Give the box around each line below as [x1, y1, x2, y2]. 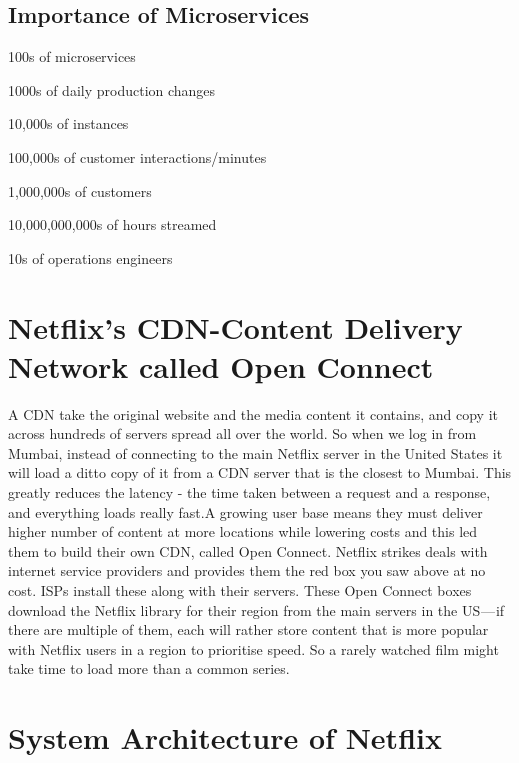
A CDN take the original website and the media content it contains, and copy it [8, 403, 498, 424]
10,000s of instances [8, 113, 129, 134]
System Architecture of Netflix [8, 717, 442, 758]
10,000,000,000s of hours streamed [8, 214, 217, 235]
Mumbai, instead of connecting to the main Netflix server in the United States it [8, 442, 503, 463]
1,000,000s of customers [8, 180, 152, 201]
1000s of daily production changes [8, 79, 216, 100]
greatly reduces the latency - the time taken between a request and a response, [8, 482, 491, 503]
